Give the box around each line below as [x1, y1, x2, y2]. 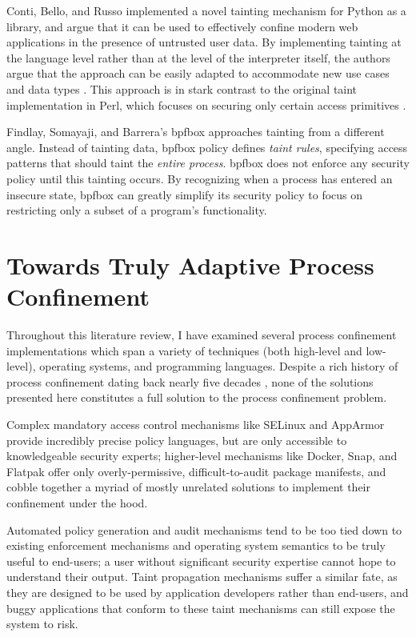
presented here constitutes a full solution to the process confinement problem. [6, 389, 387, 406]
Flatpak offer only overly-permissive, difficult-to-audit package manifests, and [6, 463, 386, 479]
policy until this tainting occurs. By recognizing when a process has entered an [6, 170, 393, 186]
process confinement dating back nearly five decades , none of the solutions [6, 373, 374, 390]
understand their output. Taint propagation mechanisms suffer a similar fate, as [6, 568, 398, 585]
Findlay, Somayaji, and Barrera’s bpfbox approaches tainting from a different [6, 123, 385, 140]
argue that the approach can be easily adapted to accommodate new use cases [6, 65, 390, 82]
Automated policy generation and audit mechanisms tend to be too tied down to [6, 521, 402, 538]
